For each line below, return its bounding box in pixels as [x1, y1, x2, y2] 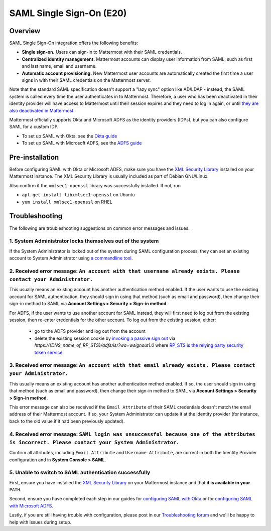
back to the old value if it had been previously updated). [9, 418, 125, 424]
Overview [9, 27, 41, 35]
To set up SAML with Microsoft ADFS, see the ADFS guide [22, 140, 142, 146]
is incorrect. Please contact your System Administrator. [9, 439, 180, 446]
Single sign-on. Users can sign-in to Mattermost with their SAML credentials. [22, 49, 182, 55]
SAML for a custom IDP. [9, 123, 59, 130]
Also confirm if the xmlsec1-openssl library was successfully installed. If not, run [9, 182, 181, 188]
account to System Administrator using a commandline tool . [9, 255, 133, 261]
